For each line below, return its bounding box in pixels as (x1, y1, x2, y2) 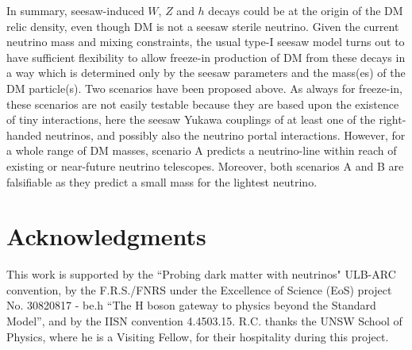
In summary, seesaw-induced (6, 2, 144, 18)
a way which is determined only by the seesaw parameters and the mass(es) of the (6, 64, 406, 81)
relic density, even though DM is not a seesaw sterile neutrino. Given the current (6, 17, 399, 34)
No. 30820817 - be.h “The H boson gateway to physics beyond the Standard (6, 297, 376, 313)
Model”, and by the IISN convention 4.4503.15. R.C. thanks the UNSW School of (6, 313, 402, 329)
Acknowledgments (6, 220, 206, 252)
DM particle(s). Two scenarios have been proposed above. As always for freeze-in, (6, 79, 402, 96)
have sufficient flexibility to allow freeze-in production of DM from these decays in (6, 48, 406, 65)
